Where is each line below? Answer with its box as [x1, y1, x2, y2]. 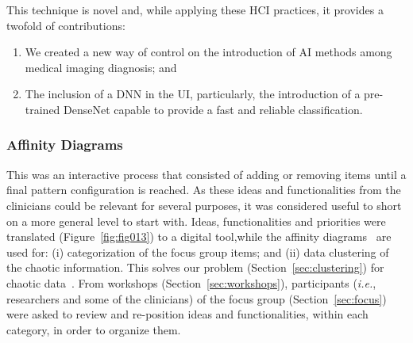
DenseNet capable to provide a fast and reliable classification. [64, 101, 363, 117]
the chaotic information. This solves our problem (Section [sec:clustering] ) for [6, 259, 384, 276]
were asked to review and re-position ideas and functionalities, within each [6, 306, 369, 322]
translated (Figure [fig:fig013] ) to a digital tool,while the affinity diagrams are [6, 228, 392, 245]
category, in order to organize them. [6, 321, 181, 337]
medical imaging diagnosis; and [25, 59, 177, 75]
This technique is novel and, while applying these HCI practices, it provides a [6, 2, 384, 17]
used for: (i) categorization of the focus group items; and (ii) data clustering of [6, 243, 389, 260]
